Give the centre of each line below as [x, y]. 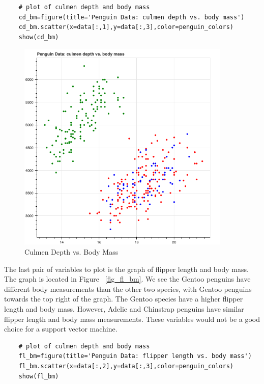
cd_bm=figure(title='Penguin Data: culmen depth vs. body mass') [131, 17]
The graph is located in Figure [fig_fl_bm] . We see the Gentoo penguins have [127, 279]
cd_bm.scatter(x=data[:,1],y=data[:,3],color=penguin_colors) [126, 27]
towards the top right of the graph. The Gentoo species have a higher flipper [124, 299]
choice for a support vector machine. [61, 329]
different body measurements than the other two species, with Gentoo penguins [128, 289]
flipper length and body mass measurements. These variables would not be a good [132, 319]
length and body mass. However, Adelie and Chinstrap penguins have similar [124, 308]
